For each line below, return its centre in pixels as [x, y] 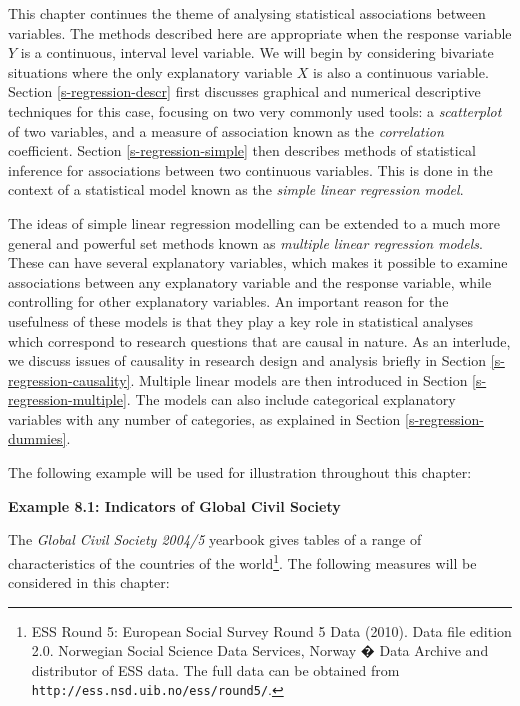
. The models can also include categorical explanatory [291, 399]
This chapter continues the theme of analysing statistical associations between [247, 13]
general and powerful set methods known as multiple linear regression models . [245, 242]
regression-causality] [69, 379]
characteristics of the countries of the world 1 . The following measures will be [242, 561]
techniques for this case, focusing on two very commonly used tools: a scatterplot [255, 110]
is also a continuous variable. [401, 71]
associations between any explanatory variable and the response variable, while [250, 281]
